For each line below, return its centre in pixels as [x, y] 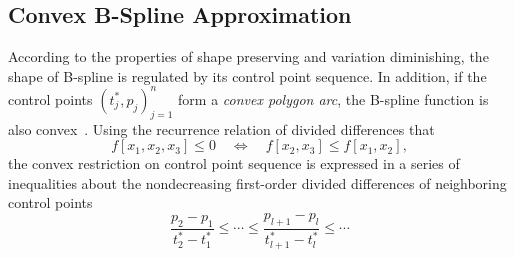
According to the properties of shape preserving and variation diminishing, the [248, 56]
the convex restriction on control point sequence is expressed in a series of [234, 163]
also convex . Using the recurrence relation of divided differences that [221, 128]
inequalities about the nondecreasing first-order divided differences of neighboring [257, 182]
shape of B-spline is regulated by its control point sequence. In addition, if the [247, 75]
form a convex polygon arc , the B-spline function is [333, 98]
